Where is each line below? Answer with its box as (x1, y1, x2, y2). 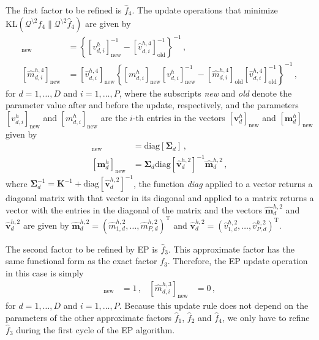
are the (100, 111, 127, 124)
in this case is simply (6, 266, 84, 279)
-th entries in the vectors (132, 111, 225, 124)
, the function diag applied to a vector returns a (133, 177, 313, 190)
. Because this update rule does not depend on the (119, 299, 309, 312)
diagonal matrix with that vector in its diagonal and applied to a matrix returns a (6, 191, 314, 204)
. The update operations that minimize (132, 4, 278, 16)
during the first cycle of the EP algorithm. (16, 323, 175, 336)
